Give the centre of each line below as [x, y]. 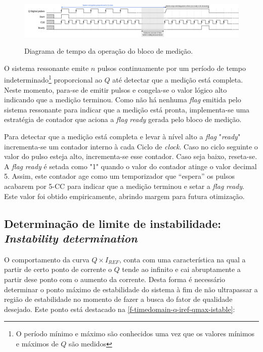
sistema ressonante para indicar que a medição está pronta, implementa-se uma [127, 109]
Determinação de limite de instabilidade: [113, 223]
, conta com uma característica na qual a [182, 259]
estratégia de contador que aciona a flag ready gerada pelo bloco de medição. [123, 119]
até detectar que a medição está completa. [178, 80]
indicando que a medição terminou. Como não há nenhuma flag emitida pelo [123, 100]
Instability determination [71, 238]
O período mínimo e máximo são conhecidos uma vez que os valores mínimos [135, 334]
